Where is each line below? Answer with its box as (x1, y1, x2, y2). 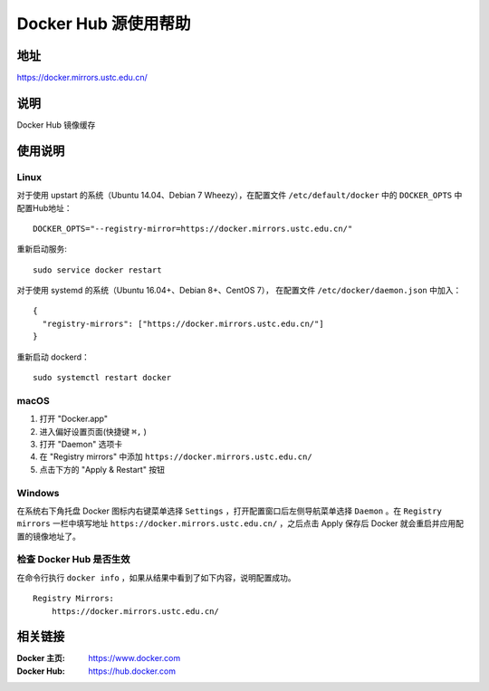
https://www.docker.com (88, 653, 181, 664)
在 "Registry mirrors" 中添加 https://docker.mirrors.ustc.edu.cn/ (39, 451, 312, 462)
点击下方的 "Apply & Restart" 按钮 (39, 464, 165, 475)
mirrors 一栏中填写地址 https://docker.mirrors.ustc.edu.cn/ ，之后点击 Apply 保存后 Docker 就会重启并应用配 (16, 518, 465, 529)
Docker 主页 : (16, 653, 65, 664)
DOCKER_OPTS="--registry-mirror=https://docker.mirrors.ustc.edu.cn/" (33, 223, 353, 234)
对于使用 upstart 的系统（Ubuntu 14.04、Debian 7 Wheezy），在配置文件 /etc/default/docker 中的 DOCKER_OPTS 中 (16, 190, 463, 201)
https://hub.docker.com (88, 666, 177, 677)
